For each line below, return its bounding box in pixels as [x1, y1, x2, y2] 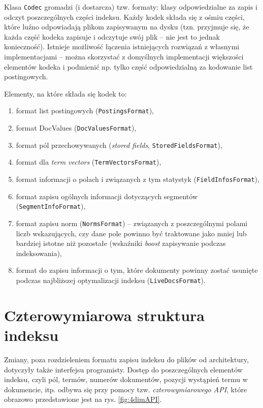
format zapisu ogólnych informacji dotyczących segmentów [16, 191, 198, 201]
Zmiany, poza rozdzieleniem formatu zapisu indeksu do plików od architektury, [4, 354, 249, 364]
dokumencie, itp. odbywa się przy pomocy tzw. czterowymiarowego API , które [4, 384, 247, 394]
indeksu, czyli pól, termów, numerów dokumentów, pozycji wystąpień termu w [4, 374, 248, 385]
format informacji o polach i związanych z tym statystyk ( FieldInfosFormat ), [16, 174, 259, 184]
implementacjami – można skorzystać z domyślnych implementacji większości [4, 51, 244, 62]
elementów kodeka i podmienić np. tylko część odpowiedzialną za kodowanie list [4, 61, 253, 72]
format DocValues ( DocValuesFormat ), [16, 122, 137, 133]
